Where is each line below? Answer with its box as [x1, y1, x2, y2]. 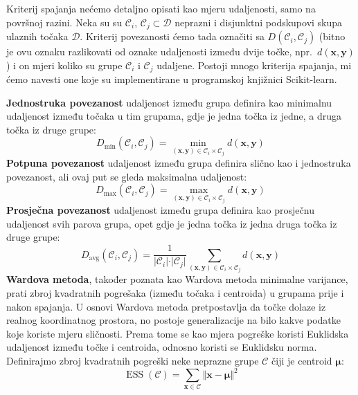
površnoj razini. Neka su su [6, 15, 123, 29]
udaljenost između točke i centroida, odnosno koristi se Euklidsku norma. [6, 340, 317, 354]
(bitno [319, 29, 346, 44]
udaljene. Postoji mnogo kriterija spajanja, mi [156, 57, 352, 72]
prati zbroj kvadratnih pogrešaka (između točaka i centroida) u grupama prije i [6, 286, 344, 300]
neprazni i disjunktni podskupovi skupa [174, 15, 343, 29]
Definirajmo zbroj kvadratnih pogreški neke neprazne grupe [6, 353, 259, 367]
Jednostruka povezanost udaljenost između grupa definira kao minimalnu [6, 95, 332, 109]
